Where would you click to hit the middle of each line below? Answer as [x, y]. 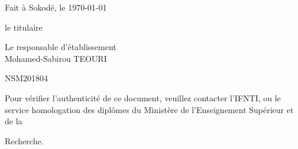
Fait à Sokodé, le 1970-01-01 [56, 7]
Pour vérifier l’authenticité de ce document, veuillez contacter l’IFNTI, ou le [143, 97]
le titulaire [24, 27]
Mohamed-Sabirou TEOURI [56, 58]
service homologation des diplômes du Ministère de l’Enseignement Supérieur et [149, 109]
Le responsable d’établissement [61, 47]
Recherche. [24, 140]
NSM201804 [27, 78]
